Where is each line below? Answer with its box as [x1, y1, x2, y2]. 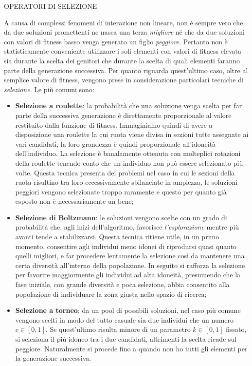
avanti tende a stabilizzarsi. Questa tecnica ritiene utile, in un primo [15, 231, 219, 242]
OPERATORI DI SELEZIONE [4, 1, 97, 11]
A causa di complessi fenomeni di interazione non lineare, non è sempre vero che [4, 17, 243, 27]
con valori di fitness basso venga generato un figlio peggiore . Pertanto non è [4, 36, 228, 46]
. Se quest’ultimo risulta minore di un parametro [45, 324, 191, 334]
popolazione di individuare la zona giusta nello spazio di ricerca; [15, 289, 207, 299]
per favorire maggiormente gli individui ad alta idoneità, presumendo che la [15, 270, 241, 280]
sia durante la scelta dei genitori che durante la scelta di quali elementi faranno [4, 55, 240, 65]
